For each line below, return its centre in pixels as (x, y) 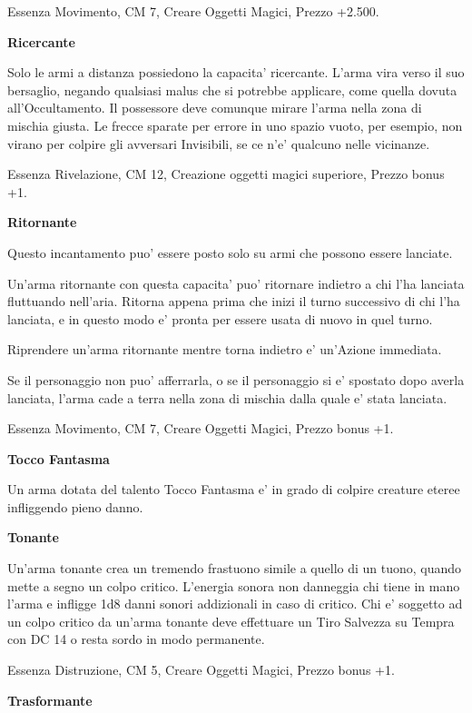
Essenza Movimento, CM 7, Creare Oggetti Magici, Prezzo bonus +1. (201, 428)
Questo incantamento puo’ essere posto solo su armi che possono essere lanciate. (230, 252)
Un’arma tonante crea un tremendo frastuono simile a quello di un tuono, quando (235, 568)
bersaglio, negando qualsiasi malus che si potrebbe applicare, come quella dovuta (232, 89)
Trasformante (50, 700)
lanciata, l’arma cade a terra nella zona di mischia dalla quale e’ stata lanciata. (227, 397)
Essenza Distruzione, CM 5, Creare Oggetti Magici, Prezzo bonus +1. (201, 670)
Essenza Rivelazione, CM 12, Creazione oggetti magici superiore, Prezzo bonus (226, 174)
